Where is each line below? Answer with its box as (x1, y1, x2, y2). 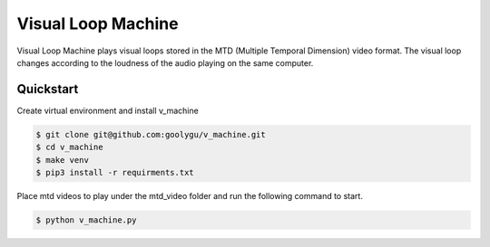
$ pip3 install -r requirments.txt (35, 167, 194, 177)
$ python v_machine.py (35, 214, 137, 225)
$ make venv (35, 155, 90, 165)
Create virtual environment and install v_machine (16, 105, 199, 116)
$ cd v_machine (35, 142, 103, 153)
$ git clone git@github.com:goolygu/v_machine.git (35, 129, 267, 139)
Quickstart (16, 81, 79, 97)
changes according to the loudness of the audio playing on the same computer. (16, 57, 314, 68)
